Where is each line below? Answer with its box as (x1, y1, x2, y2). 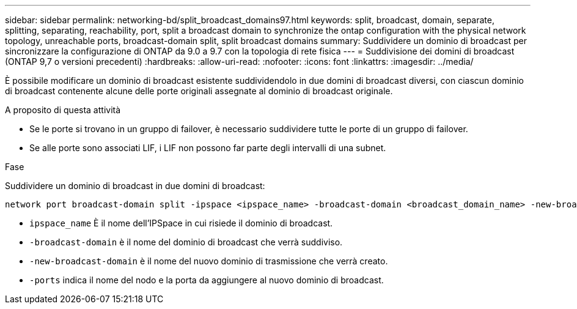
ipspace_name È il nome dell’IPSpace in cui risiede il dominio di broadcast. (29, 218, 333, 228)
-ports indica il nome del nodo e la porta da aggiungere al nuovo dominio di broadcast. (29, 275, 384, 285)
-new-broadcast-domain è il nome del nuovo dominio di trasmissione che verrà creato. (29, 256, 388, 266)
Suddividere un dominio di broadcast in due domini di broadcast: (5, 181, 265, 191)
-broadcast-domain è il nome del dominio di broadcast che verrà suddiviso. (29, 237, 343, 247)
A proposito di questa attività (5, 105, 121, 115)
